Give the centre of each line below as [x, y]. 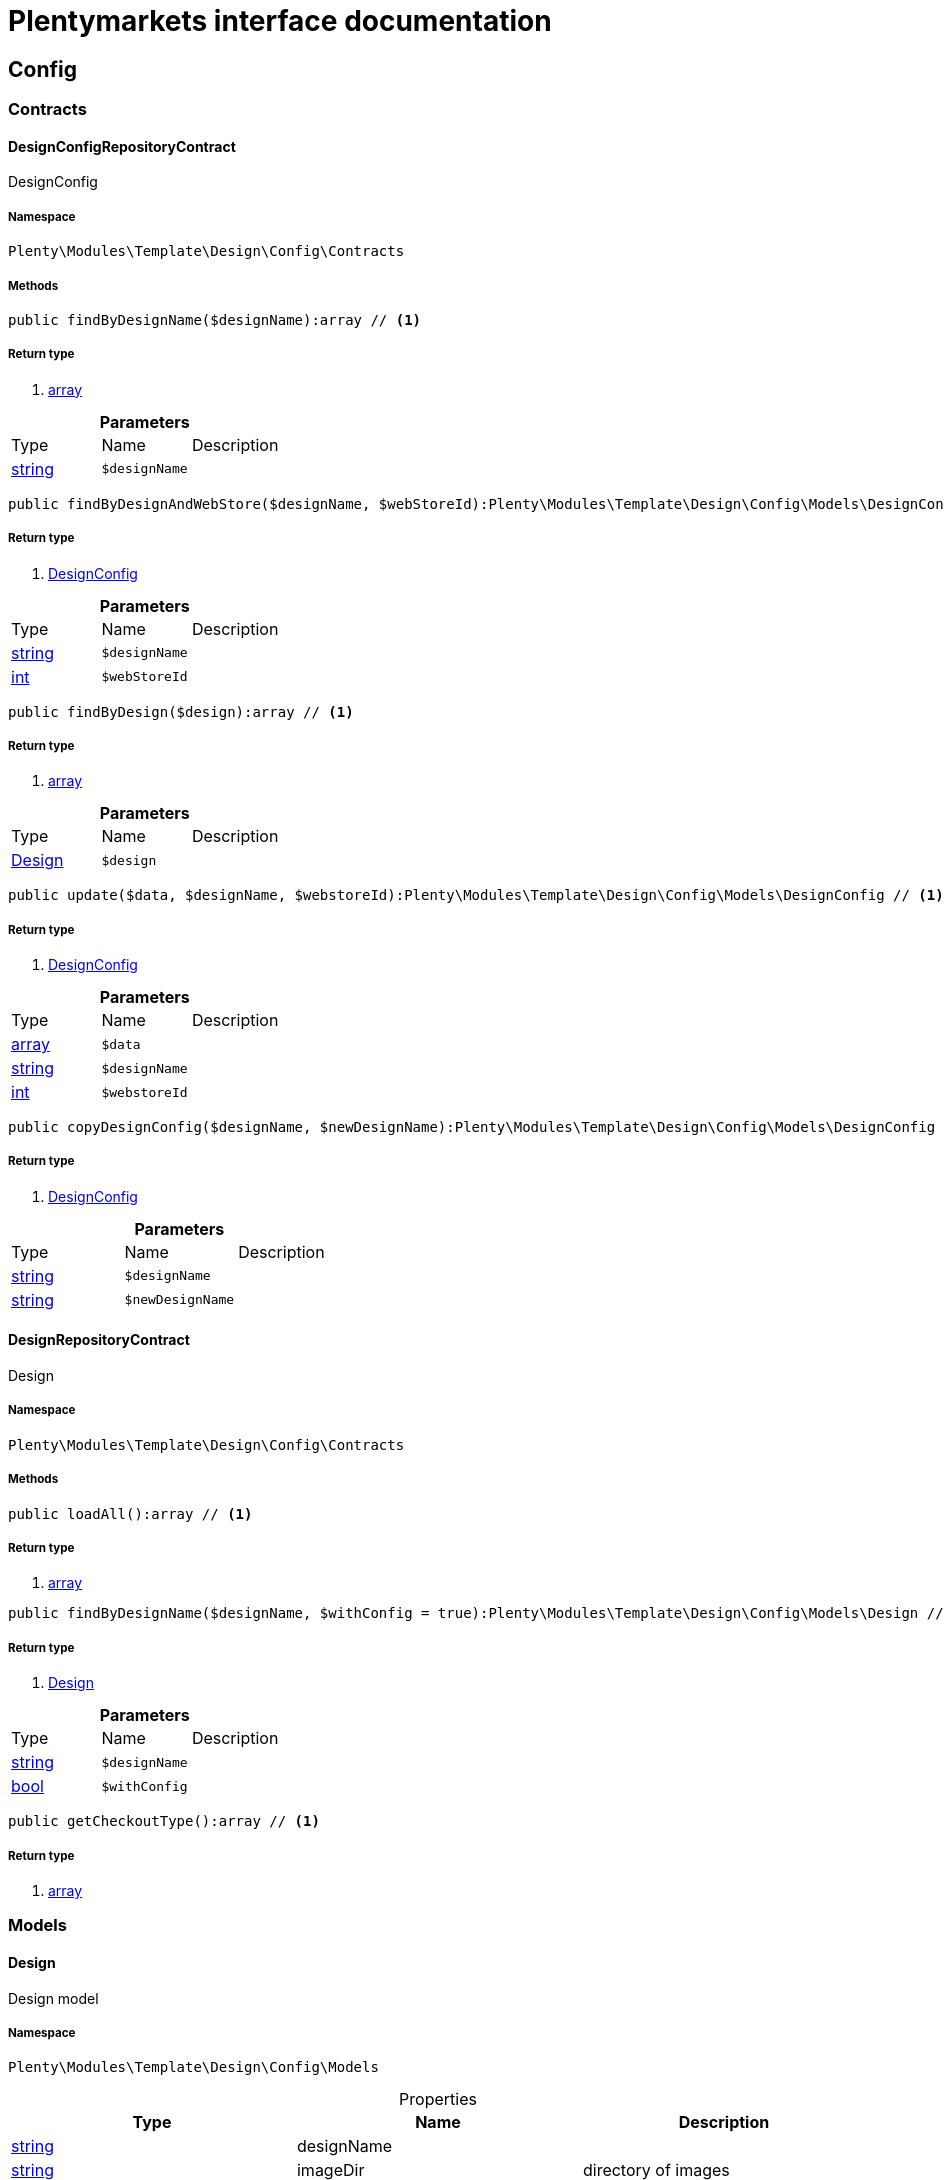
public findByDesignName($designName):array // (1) [215, 319]
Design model [53, 1998]
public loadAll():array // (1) [130, 1513]
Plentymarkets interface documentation [280, 21]
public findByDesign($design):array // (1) [181, 711]
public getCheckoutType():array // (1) [164, 1821]
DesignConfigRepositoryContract [122, 146]
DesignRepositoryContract [99, 1340]
